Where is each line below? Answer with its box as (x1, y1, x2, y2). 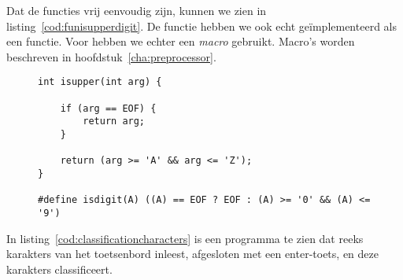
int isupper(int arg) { (38, 76, 162, 88)
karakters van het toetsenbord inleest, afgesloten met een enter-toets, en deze (6, 245, 379, 262)
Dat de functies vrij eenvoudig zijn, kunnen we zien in (6, 2, 267, 18)
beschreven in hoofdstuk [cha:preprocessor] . (6, 48, 216, 64)
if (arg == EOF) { (60, 102, 157, 114)
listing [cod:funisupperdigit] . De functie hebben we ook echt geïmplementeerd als (6, 17, 397, 34)
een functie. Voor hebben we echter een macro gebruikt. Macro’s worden (6, 33, 355, 50)
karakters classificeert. (6, 260, 113, 277)
